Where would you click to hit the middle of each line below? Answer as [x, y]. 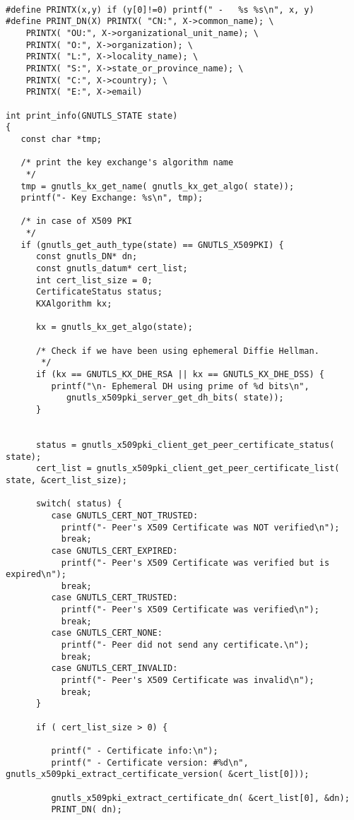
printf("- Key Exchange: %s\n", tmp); [112, 198]
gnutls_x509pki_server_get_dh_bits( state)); [175, 398]
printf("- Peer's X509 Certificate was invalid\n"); [188, 681]
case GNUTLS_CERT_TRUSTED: [114, 598]
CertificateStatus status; [99, 292]
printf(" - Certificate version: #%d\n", [150, 762]
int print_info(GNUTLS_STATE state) [92, 115]
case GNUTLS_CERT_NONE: [107, 633]
